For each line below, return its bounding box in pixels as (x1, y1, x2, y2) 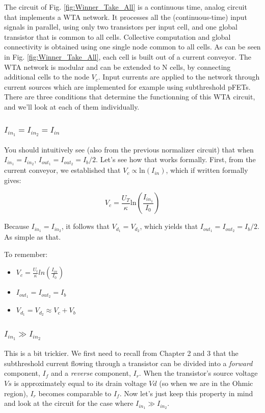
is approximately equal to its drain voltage (14, 378, 147, 389)
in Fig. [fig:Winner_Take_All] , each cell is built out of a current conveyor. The (4, 51, 252, 62)
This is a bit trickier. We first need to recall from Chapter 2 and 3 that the (4, 348, 238, 358)
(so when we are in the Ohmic (159, 378, 253, 389)
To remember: (4, 248, 48, 259)
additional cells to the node (4, 71, 89, 82)
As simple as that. (4, 231, 61, 242)
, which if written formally (166, 165, 248, 175)
